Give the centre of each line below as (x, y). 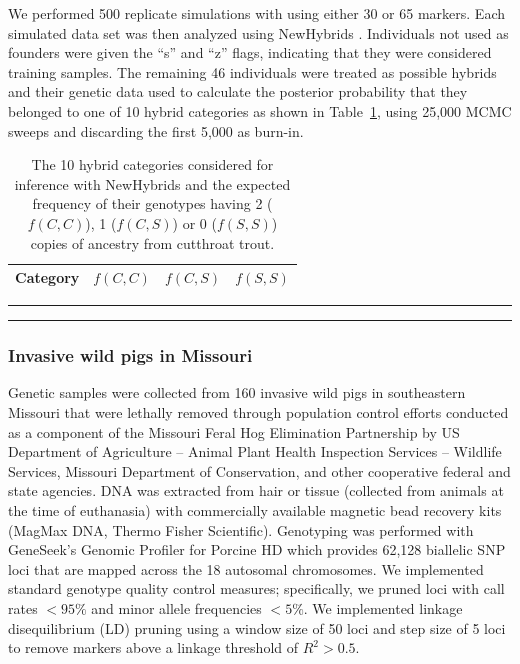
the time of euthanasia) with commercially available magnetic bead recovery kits (255, 510)
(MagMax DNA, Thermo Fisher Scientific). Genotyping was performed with (241, 529)
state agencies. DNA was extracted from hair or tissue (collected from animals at (256, 490)
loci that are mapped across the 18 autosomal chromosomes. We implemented (246, 568)
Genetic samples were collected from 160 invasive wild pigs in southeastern (237, 392)
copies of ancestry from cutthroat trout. (152, 242)
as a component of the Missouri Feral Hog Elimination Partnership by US (234, 431)
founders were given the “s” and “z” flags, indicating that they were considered (250, 52)
